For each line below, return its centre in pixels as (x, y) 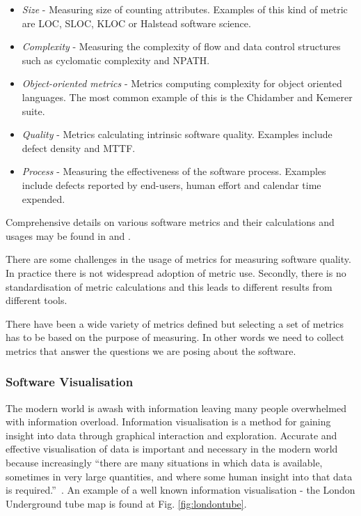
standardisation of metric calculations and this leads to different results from (169, 286)
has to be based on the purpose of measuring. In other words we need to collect (175, 337)
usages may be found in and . (68, 235)
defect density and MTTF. (79, 147)
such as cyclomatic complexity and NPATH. (116, 60)
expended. (43, 198)
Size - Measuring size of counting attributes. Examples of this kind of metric (185, 9)
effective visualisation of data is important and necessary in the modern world (172, 449)
